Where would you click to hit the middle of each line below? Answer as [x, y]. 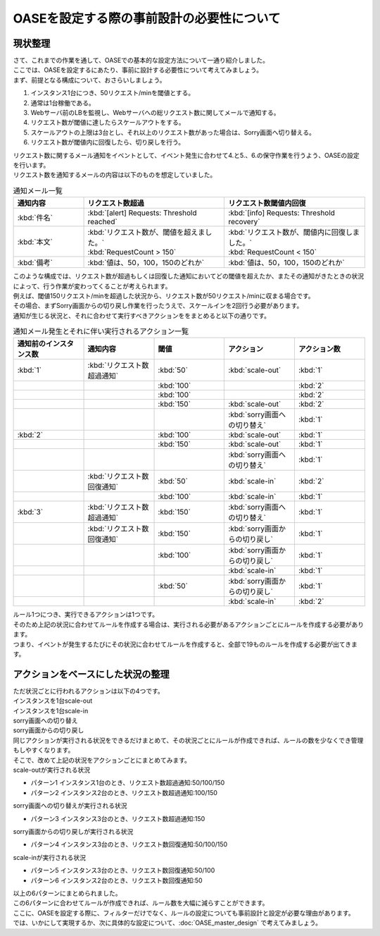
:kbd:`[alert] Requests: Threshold [142, 213]
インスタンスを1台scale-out [53, 701]
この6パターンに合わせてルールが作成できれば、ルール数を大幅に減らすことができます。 [141, 903]
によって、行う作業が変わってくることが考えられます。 [92, 286]
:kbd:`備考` [35, 263]
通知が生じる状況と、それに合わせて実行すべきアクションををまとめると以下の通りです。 [142, 315]
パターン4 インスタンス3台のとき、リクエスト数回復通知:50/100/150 [129, 844]
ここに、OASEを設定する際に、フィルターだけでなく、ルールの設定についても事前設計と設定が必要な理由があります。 [184, 913]
